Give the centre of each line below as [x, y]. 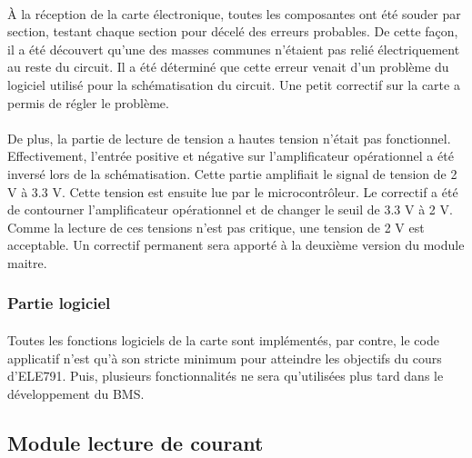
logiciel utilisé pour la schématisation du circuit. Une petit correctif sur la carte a [234, 84]
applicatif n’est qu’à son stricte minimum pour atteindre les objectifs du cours [225, 358]
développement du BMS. [76, 393]
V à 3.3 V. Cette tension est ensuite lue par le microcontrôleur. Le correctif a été [233, 191]
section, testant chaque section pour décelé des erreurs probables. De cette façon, [233, 31]
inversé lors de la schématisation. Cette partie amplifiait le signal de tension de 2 [232, 173]
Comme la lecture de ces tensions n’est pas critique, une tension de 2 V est [216, 227]
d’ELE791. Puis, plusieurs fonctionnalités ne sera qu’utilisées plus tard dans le [226, 376]
